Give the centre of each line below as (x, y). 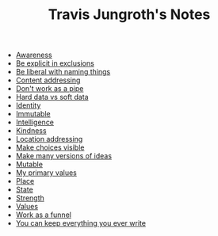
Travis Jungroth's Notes (129, 15)
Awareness (34, 55)
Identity (28, 105)
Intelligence (34, 122)
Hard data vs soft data (52, 97)
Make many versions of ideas (64, 156)
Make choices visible (50, 147)
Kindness (31, 131)
